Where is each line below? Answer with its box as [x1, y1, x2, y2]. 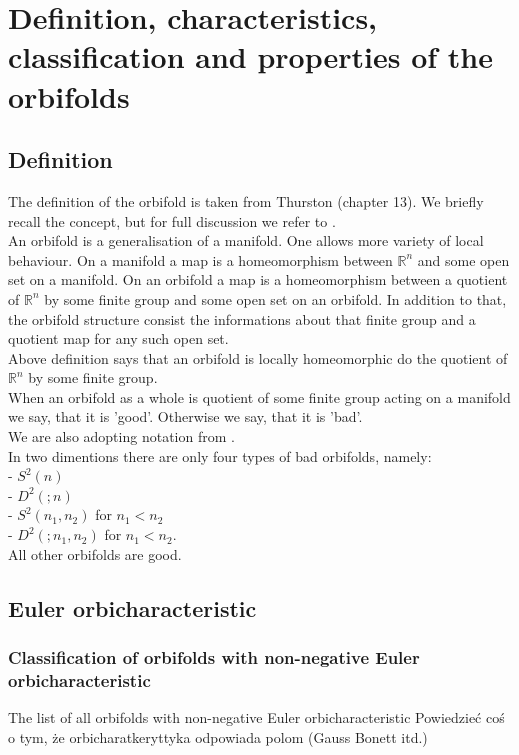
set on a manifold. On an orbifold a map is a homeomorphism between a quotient [8, 269, 508, 290]
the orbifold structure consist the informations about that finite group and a [8, 308, 476, 329]
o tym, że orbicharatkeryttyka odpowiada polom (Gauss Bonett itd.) [8, 726, 428, 747]
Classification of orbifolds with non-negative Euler [8, 644, 420, 669]
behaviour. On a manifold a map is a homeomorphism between [8, 249, 393, 270]
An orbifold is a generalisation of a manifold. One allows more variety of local [8, 230, 484, 251]
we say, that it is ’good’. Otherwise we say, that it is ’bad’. [8, 406, 363, 427]
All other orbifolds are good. [8, 543, 182, 564]
